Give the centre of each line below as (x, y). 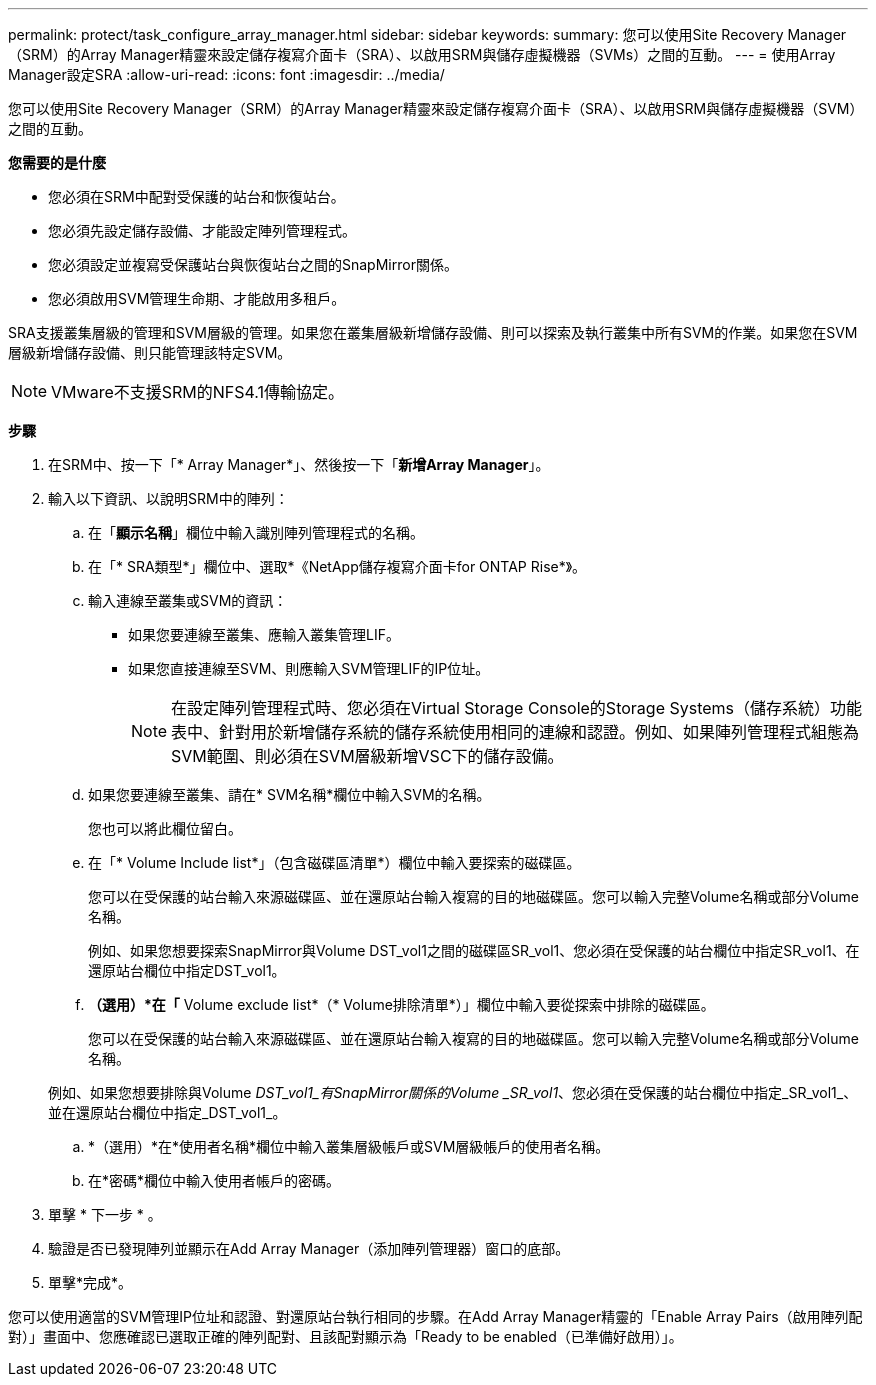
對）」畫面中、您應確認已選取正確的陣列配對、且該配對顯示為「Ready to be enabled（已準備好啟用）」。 (345, 1336)
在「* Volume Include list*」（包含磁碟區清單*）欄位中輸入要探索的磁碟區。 (334, 862)
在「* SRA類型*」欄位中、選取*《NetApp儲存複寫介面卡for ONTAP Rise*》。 (337, 566)
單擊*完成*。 (90, 1282)
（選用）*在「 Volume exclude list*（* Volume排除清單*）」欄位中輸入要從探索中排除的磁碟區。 (401, 1004)
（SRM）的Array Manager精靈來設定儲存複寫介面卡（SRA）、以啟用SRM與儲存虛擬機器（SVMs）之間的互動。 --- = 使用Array (422, 54)
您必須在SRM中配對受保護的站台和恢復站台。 (196, 196)
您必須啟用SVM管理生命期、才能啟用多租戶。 (197, 298)
